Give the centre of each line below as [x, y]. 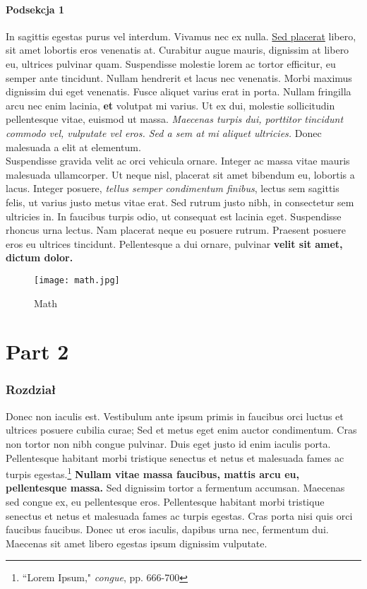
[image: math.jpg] [77, 280]
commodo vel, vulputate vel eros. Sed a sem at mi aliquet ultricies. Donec [164, 132]
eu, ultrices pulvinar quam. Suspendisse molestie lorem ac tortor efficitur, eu [171, 63]
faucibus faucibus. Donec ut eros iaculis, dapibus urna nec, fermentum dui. [167, 529]
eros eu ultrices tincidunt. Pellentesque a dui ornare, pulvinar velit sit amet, [174, 243]
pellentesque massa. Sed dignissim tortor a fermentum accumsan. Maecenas [175, 488]
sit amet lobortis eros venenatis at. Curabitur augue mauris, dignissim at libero [178, 50]
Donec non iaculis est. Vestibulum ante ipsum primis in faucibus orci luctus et [175, 416]
